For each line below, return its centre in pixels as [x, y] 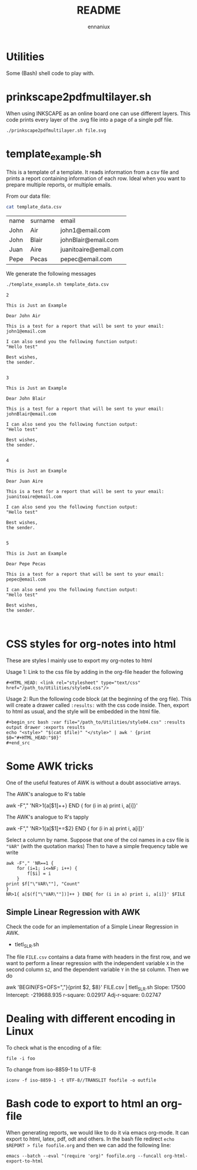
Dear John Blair [26, 398]
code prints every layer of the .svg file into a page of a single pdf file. [90, 119]
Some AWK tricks [50, 766]
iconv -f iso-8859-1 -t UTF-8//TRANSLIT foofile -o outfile [81, 1081]
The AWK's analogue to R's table [46, 794]
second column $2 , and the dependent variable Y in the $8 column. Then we [98, 970]
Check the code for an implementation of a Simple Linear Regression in [92, 926]
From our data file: [29, 196]
